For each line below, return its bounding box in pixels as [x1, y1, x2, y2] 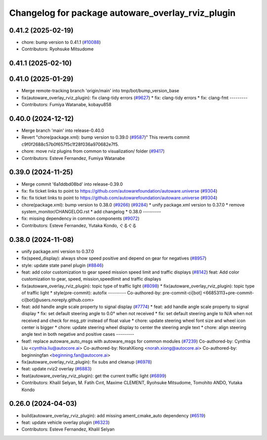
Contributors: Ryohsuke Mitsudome [21, 46, 94, 52]
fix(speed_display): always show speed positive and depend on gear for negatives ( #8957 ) [21, 255, 207, 261]
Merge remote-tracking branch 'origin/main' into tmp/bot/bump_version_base [21, 88, 179, 94]
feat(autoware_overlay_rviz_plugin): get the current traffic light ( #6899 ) [21, 373, 167, 379]
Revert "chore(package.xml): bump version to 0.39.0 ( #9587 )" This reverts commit [21, 134, 190, 140]
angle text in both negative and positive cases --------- [21, 331, 134, 337]
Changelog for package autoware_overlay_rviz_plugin [9, 7, 236, 18]
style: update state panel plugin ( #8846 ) [21, 262, 104, 268]
